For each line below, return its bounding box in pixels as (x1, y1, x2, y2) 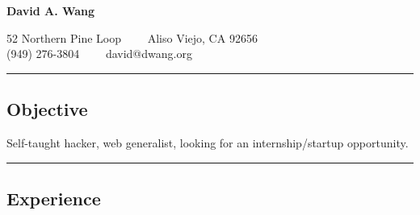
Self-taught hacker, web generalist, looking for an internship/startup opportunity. (6, 134, 409, 151)
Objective (6, 97, 88, 122)
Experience (6, 185, 101, 210)
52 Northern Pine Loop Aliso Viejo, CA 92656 (6, 29, 258, 46)
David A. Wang (6, 2, 95, 19)
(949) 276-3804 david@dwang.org (6, 45, 192, 62)
